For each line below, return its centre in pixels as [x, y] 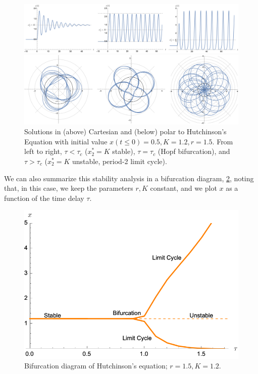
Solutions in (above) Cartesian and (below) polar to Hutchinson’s [125, 131]
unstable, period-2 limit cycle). [119, 161]
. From [223, 141]
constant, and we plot [184, 188]
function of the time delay [44, 198]
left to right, [43, 151]
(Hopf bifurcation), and [194, 151]
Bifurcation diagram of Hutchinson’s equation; [96, 366]
